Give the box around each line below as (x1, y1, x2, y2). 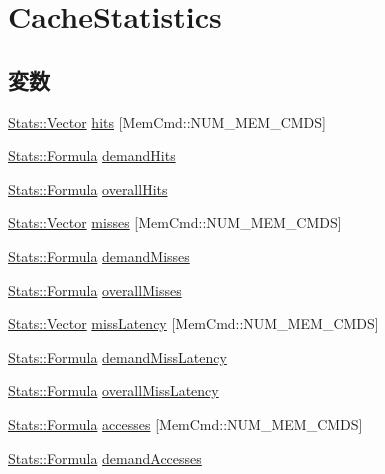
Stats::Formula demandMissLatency (8, 346, 227, 367)
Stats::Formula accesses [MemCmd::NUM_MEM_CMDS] (8, 413, 363, 434)
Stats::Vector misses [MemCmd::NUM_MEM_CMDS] (8, 212, 342, 233)
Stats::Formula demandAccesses (8, 447, 202, 468)
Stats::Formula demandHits (8, 145, 176, 166)
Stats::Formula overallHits (8, 178, 168, 199)
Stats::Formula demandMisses (8, 245, 190, 266)
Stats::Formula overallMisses (8, 279, 182, 300)
